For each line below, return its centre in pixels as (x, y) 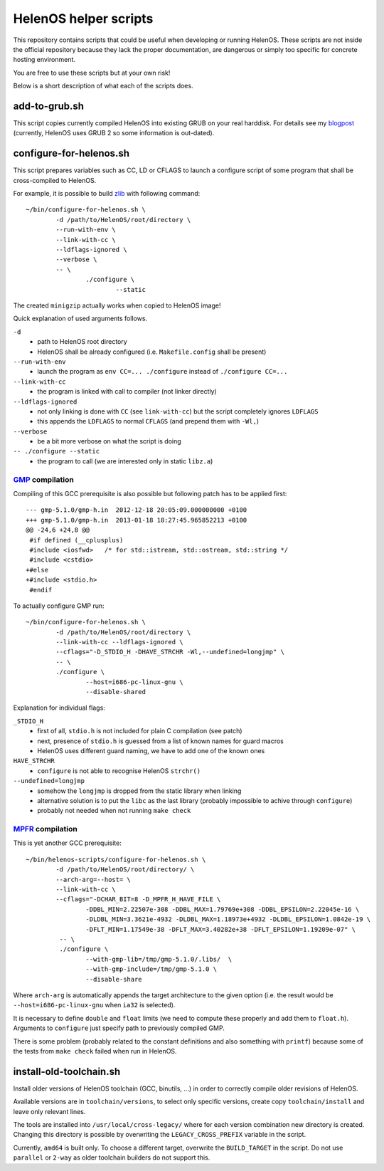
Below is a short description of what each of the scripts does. (103, 86)
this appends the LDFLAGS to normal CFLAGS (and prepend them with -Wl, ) (148, 421)
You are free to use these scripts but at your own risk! (92, 73)
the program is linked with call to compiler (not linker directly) (127, 392)
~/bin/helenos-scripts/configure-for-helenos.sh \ (116, 859)
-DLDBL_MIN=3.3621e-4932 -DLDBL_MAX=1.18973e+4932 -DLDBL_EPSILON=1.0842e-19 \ (228, 919)
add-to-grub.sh (49, 106)
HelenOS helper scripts (83, 19)
